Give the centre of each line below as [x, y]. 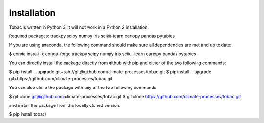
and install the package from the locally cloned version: [65, 105]
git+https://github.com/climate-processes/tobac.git [61, 78]
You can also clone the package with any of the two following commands [83, 88]
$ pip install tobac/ [28, 114]
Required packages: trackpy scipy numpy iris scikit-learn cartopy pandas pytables [92, 36]
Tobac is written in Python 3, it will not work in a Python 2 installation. [79, 27]
